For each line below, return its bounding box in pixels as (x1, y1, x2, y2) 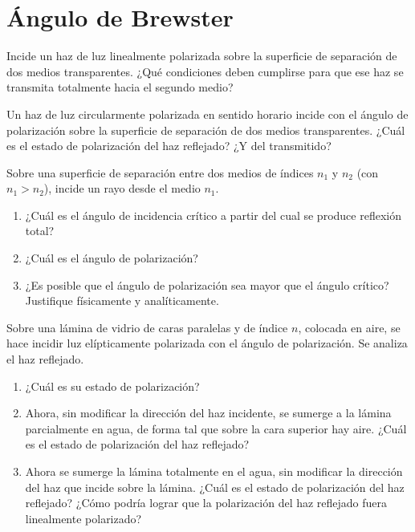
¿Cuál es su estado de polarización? (25, 377, 200, 394)
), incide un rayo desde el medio (43, 180, 201, 197)
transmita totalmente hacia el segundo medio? (6, 79, 234, 95)
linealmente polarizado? (25, 510, 142, 526)
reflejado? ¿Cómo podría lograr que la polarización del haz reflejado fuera (25, 494, 388, 511)
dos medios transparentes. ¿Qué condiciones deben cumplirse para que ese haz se (6, 63, 404, 79)
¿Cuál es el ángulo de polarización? (25, 250, 198, 266)
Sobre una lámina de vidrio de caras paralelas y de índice (6, 319, 288, 335)
